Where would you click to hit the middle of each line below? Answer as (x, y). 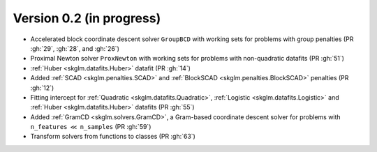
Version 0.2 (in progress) (87, 18)
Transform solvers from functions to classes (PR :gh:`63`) (113, 137)
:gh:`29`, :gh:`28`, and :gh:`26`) (75, 48)
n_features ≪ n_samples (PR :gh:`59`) (91, 127)
